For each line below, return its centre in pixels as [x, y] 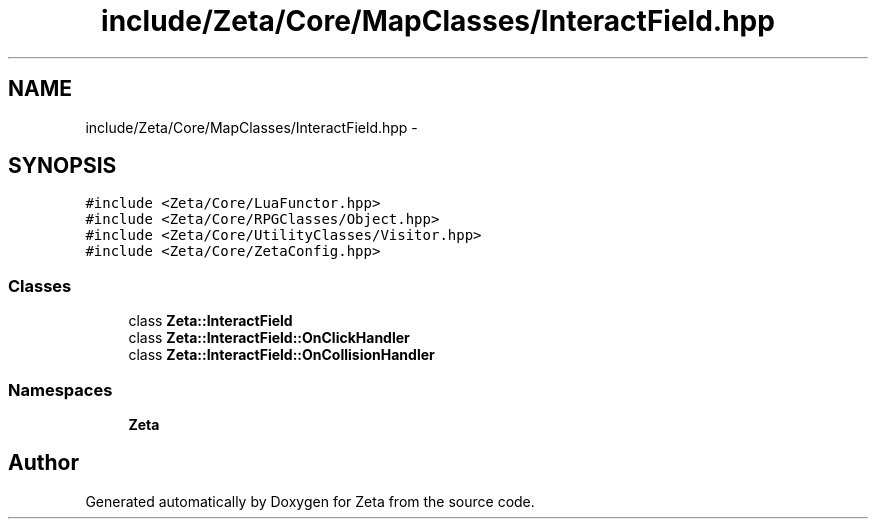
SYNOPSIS [62, 166]
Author [43, 463]
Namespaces [60, 389]
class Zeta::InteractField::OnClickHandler [269, 338]
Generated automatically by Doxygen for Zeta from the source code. [310, 501]
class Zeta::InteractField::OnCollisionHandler [281, 355]
